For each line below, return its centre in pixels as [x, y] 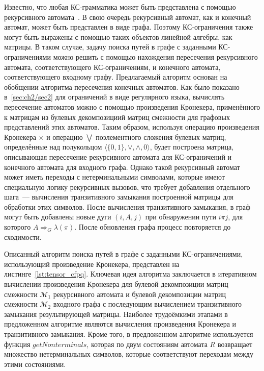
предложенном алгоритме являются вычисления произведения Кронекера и [120, 324]
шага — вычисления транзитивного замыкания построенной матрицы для [119, 197]
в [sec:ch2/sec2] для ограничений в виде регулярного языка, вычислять [114, 97]
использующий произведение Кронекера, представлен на [92, 264]
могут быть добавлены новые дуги [58, 217]
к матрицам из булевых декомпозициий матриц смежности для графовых [117, 117]
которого [18, 227]
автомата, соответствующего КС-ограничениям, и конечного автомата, [112, 67]
